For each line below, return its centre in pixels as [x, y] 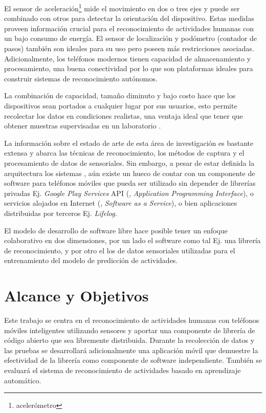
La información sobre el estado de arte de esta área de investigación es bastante [129, 143]
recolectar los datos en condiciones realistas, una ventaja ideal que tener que [124, 115]
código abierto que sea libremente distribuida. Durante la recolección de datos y [129, 340]
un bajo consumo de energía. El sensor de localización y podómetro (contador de [131, 38]
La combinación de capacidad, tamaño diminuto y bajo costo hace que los [120, 95]
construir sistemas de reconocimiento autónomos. [81, 78]
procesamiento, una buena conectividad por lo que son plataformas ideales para [129, 68]
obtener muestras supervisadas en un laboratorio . [83, 126]
